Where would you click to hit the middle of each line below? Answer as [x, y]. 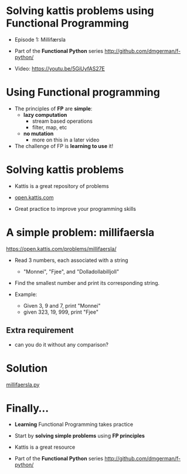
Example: [26, 294]
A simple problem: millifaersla [80, 233]
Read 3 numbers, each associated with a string [71, 260]
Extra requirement [40, 330]
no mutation [38, 133]
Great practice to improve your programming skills [75, 209]
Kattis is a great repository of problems [62, 186]
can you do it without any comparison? [61, 344]
